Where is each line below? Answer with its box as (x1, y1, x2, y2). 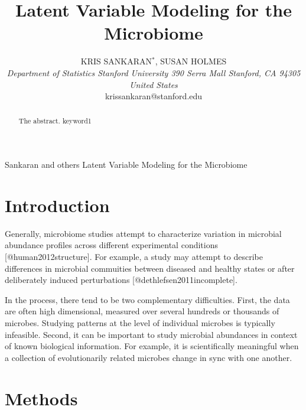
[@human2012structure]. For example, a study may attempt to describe (5, 250, 263, 263)
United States (129, 78, 178, 90)
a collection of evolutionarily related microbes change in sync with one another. (5, 351, 292, 363)
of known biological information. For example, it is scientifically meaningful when (5, 340, 299, 352)
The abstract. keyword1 (18, 116, 92, 126)
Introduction (5, 193, 110, 217)
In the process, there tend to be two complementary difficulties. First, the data (5, 293, 290, 305)
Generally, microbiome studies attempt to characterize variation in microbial (5, 227, 282, 239)
